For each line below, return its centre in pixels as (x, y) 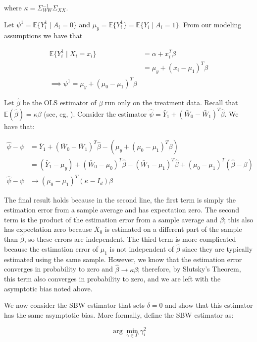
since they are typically (218, 248)
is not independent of (142, 248)
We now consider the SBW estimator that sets (75, 305)
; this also (238, 219)
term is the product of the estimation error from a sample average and (111, 219)
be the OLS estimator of (59, 103)
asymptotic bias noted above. (48, 288)
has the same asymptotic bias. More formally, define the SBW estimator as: (119, 314)
